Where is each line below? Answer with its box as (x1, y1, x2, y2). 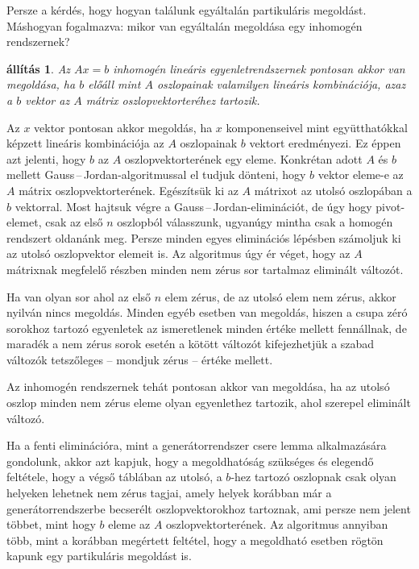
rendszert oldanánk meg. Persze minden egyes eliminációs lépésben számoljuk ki (6, 229, 401, 246)
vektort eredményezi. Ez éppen (249, 135, 401, 152)
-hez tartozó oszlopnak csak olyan (230, 468, 396, 485)
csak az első (45, 214, 103, 231)
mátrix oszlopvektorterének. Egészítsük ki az (19, 181, 239, 198)
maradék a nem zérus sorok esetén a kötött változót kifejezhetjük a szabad (6, 335, 375, 352)
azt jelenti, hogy (6, 150, 86, 167)
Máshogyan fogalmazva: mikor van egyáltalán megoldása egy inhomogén (6, 17, 363, 34)
